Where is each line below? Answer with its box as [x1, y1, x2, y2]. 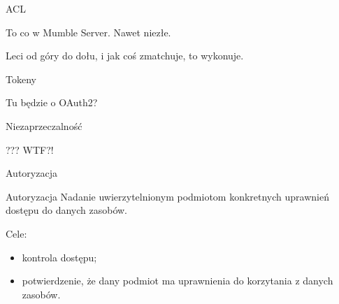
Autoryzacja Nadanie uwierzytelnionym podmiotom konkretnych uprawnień [6, 189, 329, 203]
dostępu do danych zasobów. [6, 203, 127, 217]
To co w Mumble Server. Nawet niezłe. [6, 24, 171, 39]
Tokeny [6, 71, 36, 86]
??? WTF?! [6, 142, 54, 157]
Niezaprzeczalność [6, 118, 82, 133]
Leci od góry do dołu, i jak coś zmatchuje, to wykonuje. [6, 48, 244, 63]
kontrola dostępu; [22, 249, 97, 264]
